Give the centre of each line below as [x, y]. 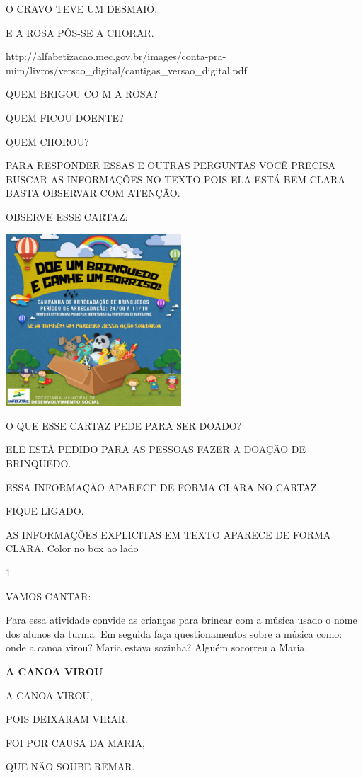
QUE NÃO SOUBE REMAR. [70, 766]
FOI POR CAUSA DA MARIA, [75, 742]
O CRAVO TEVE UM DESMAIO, [82, 8]
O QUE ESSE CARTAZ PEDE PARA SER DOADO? [124, 425]
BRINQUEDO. [39, 463]
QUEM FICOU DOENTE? [65, 117]
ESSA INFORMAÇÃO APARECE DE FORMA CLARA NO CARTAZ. [163, 487]
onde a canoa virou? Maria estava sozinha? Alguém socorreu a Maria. [157, 647]
